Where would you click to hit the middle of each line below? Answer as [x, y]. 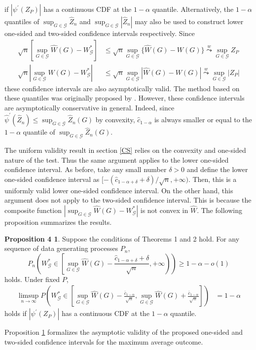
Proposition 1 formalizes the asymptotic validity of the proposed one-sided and [124, 332]
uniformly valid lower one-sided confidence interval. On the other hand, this [119, 190]
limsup [29, 296]
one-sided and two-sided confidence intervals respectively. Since [100, 33]
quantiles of [22, 21]
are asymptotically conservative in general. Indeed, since [90, 107]
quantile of [39, 132]
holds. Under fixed [32, 279]
